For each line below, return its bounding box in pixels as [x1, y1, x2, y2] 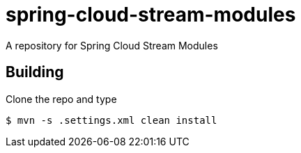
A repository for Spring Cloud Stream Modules [6, 39, 218, 51]
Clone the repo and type [6, 92, 117, 105]
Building [6, 63, 64, 81]
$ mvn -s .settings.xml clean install [6, 114, 217, 126]
